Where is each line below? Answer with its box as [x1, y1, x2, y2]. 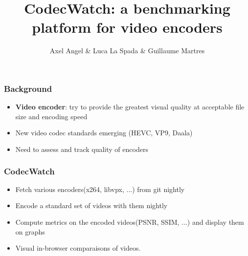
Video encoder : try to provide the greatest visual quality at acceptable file [15, 102, 245, 112]
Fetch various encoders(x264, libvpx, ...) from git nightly [15, 184, 185, 194]
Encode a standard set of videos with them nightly [15, 200, 168, 211]
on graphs [15, 226, 45, 236]
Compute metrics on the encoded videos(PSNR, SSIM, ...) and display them [15, 216, 244, 227]
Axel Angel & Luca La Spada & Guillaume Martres [49, 45, 205, 56]
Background [4, 82, 52, 94]
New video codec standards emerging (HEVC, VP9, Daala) [15, 128, 193, 138]
